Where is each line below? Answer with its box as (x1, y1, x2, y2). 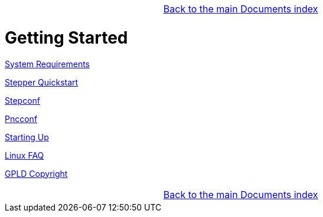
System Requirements (5, 58, 90, 69)
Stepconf (5, 95, 41, 106)
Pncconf (5, 113, 38, 124)
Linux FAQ (5, 150, 44, 160)
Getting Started (5, 27, 128, 48)
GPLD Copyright (5, 168, 68, 179)
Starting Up (5, 131, 49, 142)
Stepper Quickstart (5, 77, 79, 87)
